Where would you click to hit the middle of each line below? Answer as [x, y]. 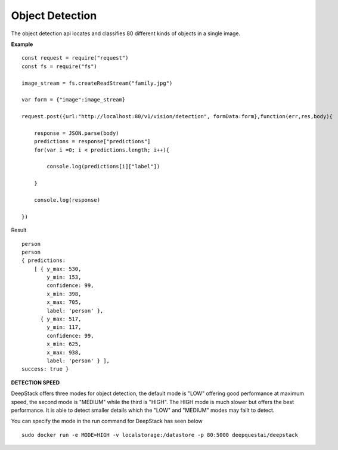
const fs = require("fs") [60, 66]
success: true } [45, 369]
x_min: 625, [64, 344]
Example [22, 44]
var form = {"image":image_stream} [74, 100]
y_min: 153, [64, 277]
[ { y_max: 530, [58, 269]
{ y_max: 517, [61, 319]
